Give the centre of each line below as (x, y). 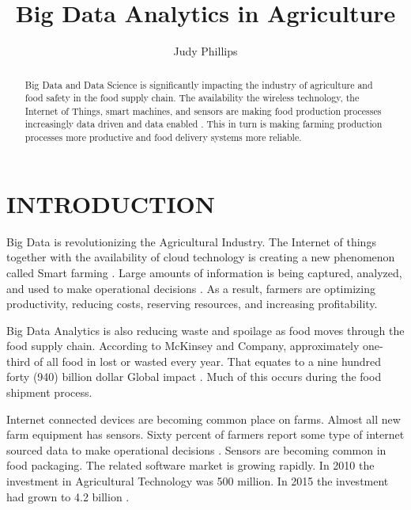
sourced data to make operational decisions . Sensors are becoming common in (196, 449)
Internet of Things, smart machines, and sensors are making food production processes (203, 110)
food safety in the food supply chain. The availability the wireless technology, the (192, 98)
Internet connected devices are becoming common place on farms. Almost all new (204, 419)
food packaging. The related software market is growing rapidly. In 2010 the (190, 465)
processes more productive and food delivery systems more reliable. (163, 137)
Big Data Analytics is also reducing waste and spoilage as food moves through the (205, 330)
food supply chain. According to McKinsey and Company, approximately (183, 346)
